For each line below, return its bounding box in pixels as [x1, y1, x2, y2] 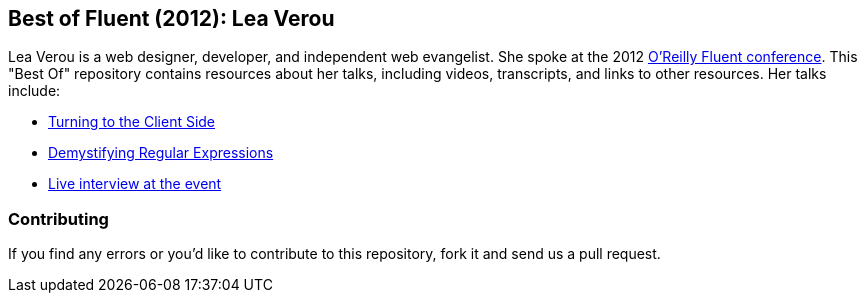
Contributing [8, 208, 109, 229]
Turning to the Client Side [48, 113, 216, 131]
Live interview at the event [48, 175, 222, 193]
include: [8, 82, 61, 100]
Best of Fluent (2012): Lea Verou [8, 6, 335, 31]
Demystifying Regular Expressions [48, 144, 274, 162]
